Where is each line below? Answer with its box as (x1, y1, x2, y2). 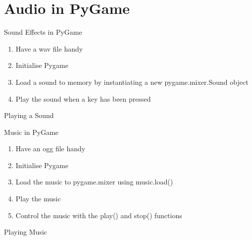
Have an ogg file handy (15, 143, 86, 154)
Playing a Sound (4, 110, 54, 120)
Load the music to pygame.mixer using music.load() (15, 177, 173, 187)
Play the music (15, 193, 61, 204)
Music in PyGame (4, 126, 59, 137)
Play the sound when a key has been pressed (15, 93, 151, 104)
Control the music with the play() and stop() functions (15, 210, 182, 220)
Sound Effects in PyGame (4, 27, 82, 37)
